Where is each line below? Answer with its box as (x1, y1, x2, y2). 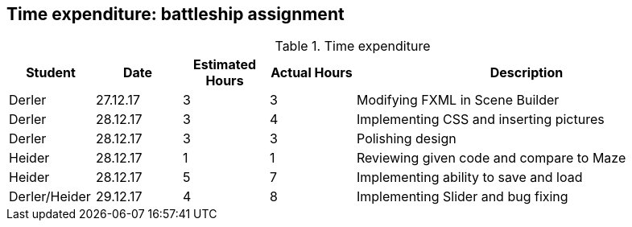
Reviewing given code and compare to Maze (357, 150, 626, 167)
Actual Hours (271, 64, 353, 81)
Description (489, 64, 564, 81)
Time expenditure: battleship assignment (6, 4, 345, 24)
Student (26, 64, 76, 81)
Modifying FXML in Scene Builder (357, 92, 560, 109)
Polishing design (357, 130, 456, 147)
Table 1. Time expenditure (275, 38, 431, 55)
